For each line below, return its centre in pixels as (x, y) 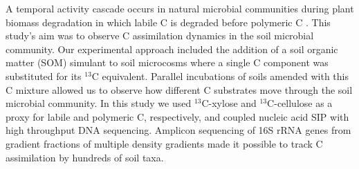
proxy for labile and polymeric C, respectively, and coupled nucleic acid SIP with (177, 116)
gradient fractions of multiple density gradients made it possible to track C (164, 143)
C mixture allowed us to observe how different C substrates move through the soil (179, 89)
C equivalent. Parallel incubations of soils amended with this (220, 76)
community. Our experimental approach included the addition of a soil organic (172, 49)
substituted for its (44, 76)
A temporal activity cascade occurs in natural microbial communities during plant (180, 8)
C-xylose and (229, 103)
